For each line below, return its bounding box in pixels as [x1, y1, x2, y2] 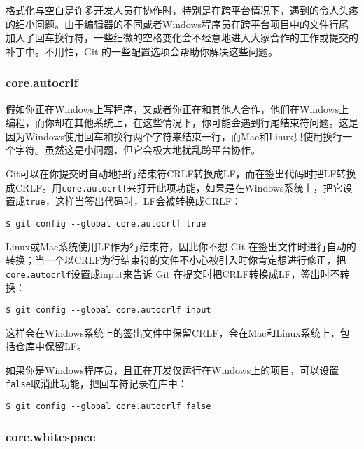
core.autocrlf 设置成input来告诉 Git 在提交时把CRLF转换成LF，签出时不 [6, 266, 340, 281]
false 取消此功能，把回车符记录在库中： [6, 376, 188, 391]
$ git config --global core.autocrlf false [6, 401, 211, 412]
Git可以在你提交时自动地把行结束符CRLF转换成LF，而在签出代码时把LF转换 [6, 166, 356, 180]
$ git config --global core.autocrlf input [6, 304, 211, 315]
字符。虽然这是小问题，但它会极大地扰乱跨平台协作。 [15, 142, 260, 157]
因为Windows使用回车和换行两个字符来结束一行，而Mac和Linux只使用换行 [6, 128, 343, 143]
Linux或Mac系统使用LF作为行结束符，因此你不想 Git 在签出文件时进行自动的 [6, 239, 356, 253]
